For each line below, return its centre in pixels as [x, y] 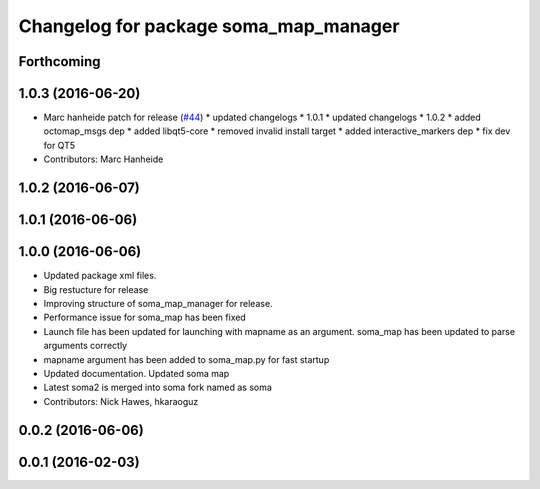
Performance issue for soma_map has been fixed [145, 317]
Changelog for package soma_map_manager [209, 26]
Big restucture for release [96, 289]
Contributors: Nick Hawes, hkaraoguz [121, 401]
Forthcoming [59, 61]
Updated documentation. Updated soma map [136, 373]
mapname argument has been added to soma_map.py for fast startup [186, 359]
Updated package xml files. [100, 276]
